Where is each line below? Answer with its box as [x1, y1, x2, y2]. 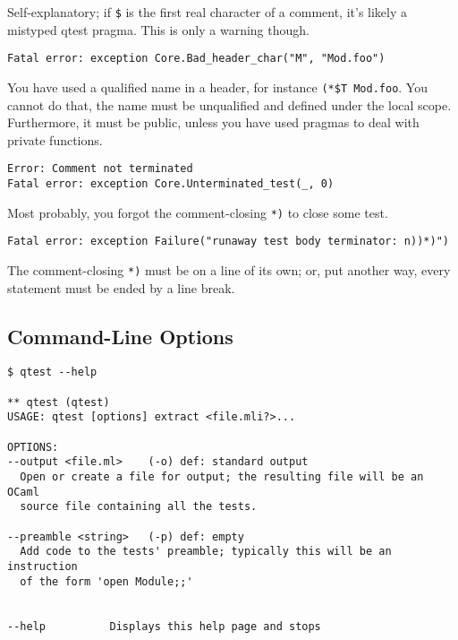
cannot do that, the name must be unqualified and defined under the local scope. [7, 95, 452, 114]
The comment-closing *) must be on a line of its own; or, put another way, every [7, 260, 451, 279]
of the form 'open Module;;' [20, 575, 193, 588]
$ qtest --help [7, 366, 98, 379]
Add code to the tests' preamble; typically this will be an [20, 545, 392, 558]
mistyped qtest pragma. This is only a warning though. [7, 20, 310, 39]
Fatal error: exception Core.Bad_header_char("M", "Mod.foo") [7, 52, 386, 65]
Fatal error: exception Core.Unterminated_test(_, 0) [7, 177, 335, 190]
